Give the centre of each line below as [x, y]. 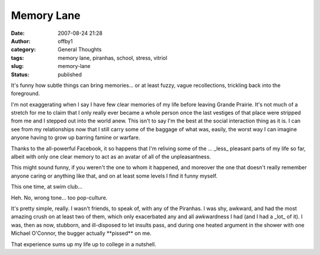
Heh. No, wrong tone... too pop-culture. [59, 198]
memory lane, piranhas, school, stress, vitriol [113, 58]
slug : [17, 66]
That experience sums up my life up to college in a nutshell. [84, 244]
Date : [18, 33]
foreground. [25, 93]
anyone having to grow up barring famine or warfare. [76, 138]
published [70, 75]
